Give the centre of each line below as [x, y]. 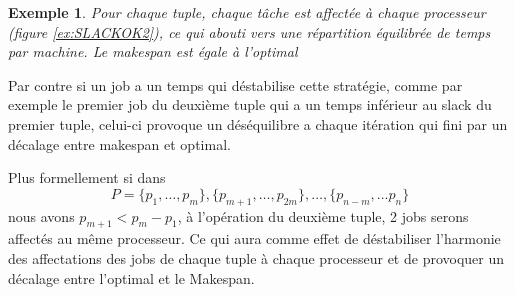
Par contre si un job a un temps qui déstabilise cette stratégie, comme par [235, 84]
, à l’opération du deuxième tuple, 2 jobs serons [323, 215]
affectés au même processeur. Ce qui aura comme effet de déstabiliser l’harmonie [254, 238]
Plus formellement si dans [87, 177]
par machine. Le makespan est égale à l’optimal [153, 51]
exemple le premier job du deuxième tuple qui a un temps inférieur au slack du [250, 104]
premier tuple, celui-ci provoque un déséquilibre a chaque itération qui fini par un [258, 123]
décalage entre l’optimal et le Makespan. [131, 277]
